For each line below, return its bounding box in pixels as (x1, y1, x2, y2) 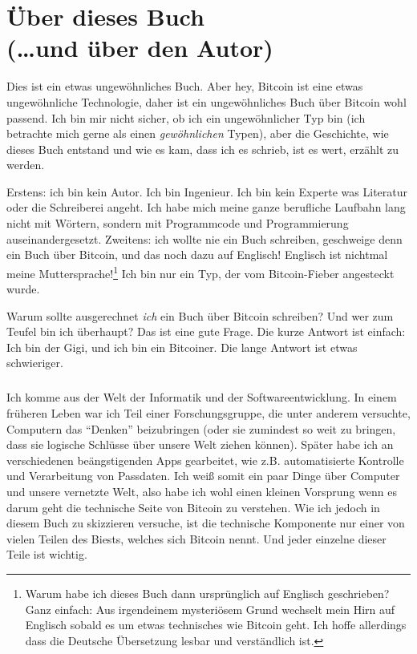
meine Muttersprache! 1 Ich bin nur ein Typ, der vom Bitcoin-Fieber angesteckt (6, 262, 395, 281)
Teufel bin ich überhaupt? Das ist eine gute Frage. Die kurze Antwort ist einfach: (6, 323, 406, 340)
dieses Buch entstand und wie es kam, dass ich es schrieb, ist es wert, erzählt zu (6, 140, 399, 157)
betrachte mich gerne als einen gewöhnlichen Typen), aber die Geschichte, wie (6, 125, 389, 142)
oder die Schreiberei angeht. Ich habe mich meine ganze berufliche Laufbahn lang (6, 199, 406, 216)
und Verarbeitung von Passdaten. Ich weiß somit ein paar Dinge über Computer (6, 467, 400, 484)
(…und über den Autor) (6, 31, 273, 64)
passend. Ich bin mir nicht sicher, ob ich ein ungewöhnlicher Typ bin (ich (6, 109, 366, 126)
